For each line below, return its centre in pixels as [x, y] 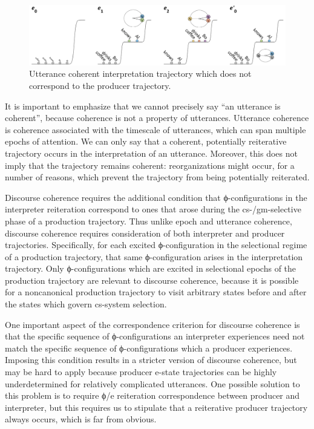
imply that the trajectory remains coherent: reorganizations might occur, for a [150, 165]
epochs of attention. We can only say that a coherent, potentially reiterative [146, 141]
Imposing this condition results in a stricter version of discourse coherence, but [151, 360]
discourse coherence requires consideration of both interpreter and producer [145, 233]
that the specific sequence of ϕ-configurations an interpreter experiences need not [155, 336]
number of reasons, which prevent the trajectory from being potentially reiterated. [157, 177]
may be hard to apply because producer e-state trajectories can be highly [141, 372]
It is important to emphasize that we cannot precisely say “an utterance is [143, 106]
